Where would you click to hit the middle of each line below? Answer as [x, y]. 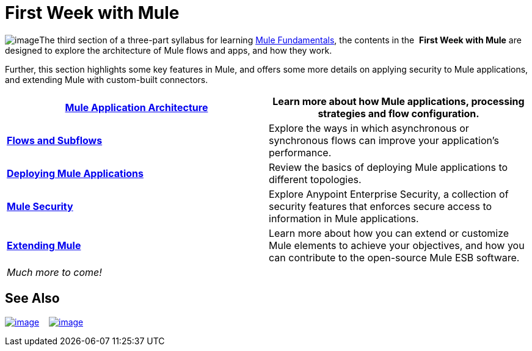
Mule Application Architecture [137, 107]
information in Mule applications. [344, 218]
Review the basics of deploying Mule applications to [388, 167]
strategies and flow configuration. [399, 113]
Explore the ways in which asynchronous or [369, 128]
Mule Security [40, 206]
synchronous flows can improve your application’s [384, 140]
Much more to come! [54, 272]
